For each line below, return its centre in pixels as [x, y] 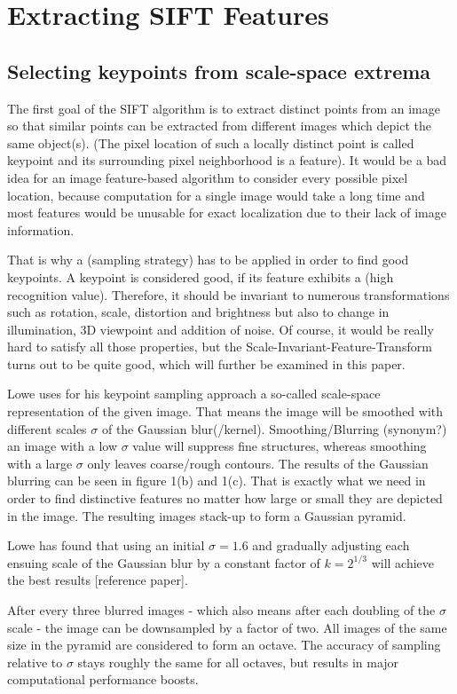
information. [41, 229]
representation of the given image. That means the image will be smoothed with [225, 411]
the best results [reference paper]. [98, 580]
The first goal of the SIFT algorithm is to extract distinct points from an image [224, 108]
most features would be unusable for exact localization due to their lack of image [227, 213]
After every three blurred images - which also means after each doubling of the [221, 610]
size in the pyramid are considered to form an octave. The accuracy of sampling [224, 645]
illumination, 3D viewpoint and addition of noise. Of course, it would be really [221, 329]
